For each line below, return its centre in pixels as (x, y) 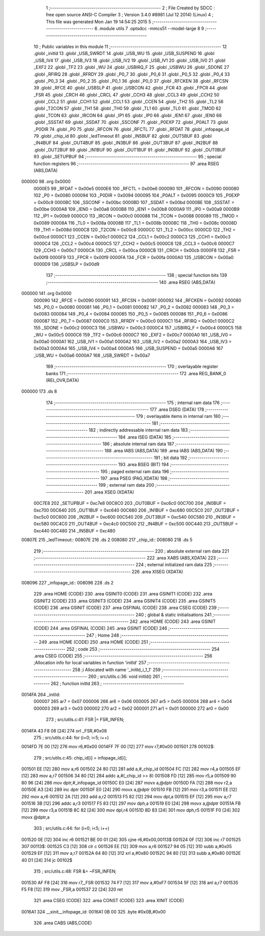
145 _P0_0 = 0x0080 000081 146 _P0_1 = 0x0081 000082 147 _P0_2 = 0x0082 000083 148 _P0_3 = (134, 307)
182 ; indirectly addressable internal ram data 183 (138, 430)
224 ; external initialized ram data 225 (174, 565)
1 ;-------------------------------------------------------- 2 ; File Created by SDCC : (131, 8)
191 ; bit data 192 (171, 458)
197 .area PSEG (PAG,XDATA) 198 (134, 478)
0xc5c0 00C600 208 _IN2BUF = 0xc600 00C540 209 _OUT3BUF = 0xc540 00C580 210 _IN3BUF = (134, 517)
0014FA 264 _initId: (41, 694)
